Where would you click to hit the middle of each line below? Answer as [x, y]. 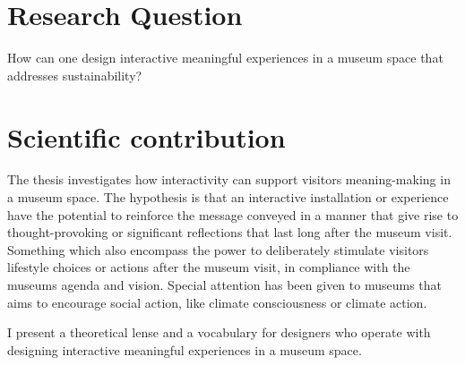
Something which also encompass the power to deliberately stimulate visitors [218, 249]
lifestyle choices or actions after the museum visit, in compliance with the [209, 267]
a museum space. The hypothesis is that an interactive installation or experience [228, 197]
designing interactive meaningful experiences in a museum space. [185, 349]
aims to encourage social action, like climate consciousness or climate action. [217, 302]
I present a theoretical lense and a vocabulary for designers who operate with [219, 332]
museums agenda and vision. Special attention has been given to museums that [225, 284]
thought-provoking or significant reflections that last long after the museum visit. [230, 232]
